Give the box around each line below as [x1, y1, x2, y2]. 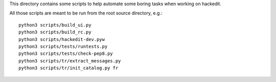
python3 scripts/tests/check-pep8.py [18, 51, 113, 56]
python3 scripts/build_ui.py [18, 22, 91, 28]
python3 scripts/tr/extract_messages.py [18, 58, 121, 64]
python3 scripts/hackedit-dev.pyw [18, 36, 105, 42]
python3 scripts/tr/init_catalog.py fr [18, 65, 119, 71]
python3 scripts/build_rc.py [18, 29, 91, 35]
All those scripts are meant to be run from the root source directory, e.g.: [9, 10, 163, 16]
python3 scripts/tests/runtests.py [18, 44, 108, 49]
